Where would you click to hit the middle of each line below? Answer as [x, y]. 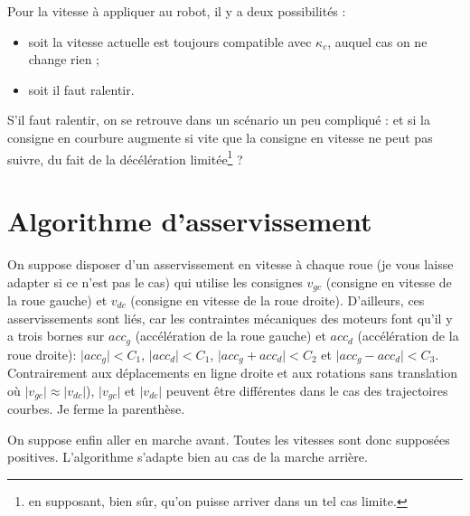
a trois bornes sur [56, 336]
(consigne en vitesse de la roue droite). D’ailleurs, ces [277, 300]
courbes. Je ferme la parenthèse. [96, 409]
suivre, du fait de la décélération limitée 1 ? [125, 157]
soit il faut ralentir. [81, 89]
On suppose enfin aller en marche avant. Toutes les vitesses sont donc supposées [229, 439]
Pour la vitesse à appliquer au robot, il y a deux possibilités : [177, 11]
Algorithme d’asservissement [190, 220]
